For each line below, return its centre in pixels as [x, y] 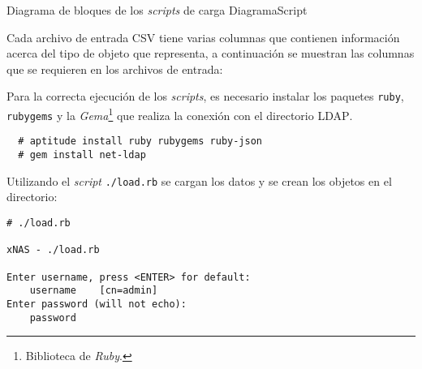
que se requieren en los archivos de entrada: [115, 69]
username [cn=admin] [94, 291]
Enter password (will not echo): [97, 304]
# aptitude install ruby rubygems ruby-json [140, 142]
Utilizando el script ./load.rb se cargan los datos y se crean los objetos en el [199, 180]
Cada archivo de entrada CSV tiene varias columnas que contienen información [203, 37]
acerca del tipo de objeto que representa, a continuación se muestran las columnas [211, 53]
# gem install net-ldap [82, 155]
